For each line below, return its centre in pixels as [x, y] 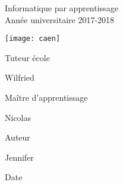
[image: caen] [33, 39]
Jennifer [19, 157]
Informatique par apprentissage [61, 8]
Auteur [18, 137]
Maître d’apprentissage [46, 98]
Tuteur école [27, 57]
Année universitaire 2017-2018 [60, 19]
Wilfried [20, 77]
